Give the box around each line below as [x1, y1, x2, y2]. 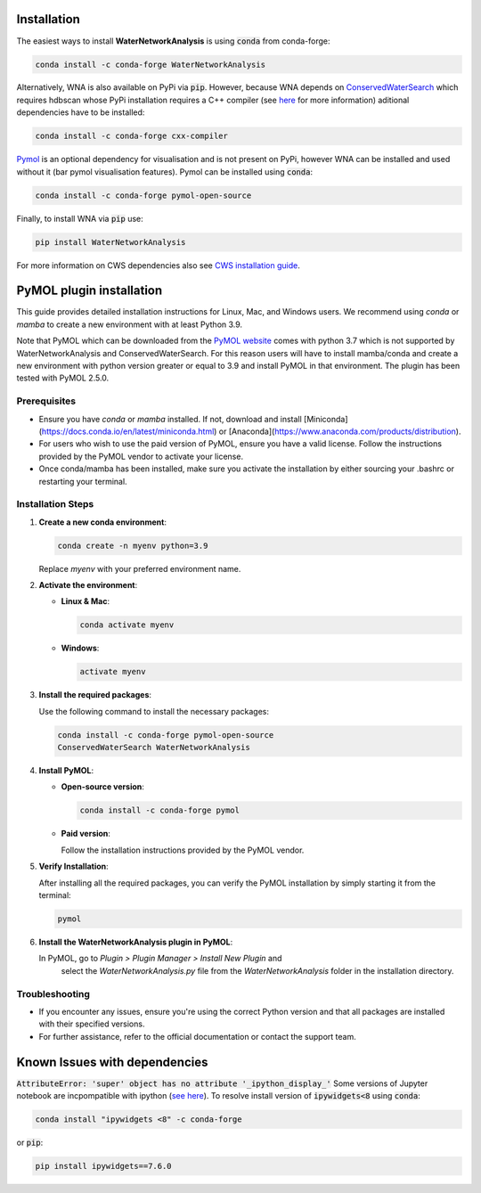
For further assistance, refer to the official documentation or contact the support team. [38, 1031, 356, 1042]
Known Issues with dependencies [16, 1054, 208, 1069]
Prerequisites [16, 395, 76, 407]
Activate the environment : [38, 580, 138, 591]
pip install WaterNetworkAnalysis [35, 237, 186, 247]
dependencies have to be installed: [16, 107, 145, 118]
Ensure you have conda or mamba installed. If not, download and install [38, 413, 302, 424]
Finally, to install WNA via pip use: [16, 213, 144, 224]
